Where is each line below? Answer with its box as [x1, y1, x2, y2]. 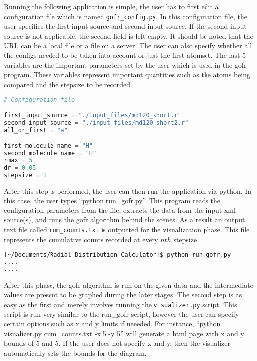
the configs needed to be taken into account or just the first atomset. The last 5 [4, 50, 246, 60]
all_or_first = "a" [4, 126, 68, 134]
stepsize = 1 [4, 171, 47, 179]
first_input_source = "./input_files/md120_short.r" [4, 111, 181, 119]
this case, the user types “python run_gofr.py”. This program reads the [4, 195, 221, 206]
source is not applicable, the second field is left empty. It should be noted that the [4, 30, 253, 41]
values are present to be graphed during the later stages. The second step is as [4, 289, 242, 300]
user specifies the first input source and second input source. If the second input [4, 21, 247, 31]
